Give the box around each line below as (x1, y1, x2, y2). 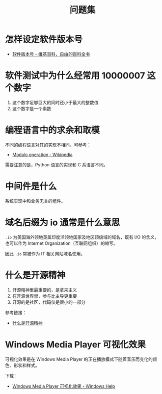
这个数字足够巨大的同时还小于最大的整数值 (12, 99, 99, 105)
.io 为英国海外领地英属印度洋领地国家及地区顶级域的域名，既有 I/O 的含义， (5, 234, 159, 240)
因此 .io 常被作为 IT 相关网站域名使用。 (5, 251, 85, 257)
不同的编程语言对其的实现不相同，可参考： (5, 142, 91, 148)
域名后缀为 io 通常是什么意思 (5, 217, 120, 228)
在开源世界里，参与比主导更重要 (12, 293, 77, 299)
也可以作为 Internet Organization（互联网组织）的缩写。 (5, 240, 118, 246)
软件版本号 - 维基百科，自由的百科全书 (12, 51, 90, 57)
